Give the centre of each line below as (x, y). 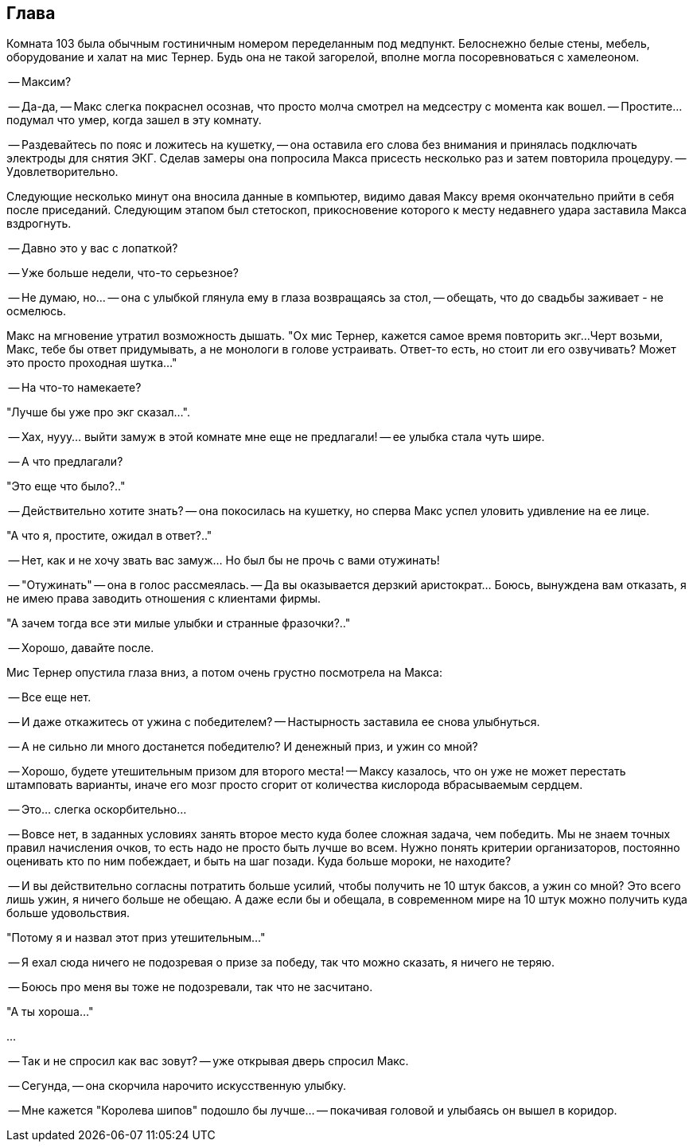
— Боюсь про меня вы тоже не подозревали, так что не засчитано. (191, 987)
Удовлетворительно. (62, 172)
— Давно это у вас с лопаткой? (93, 248)
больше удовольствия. (68, 913)
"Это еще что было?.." (66, 486)
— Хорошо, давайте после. (81, 648)
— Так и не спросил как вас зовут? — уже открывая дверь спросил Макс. (208, 1061)
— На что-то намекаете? (75, 388)
